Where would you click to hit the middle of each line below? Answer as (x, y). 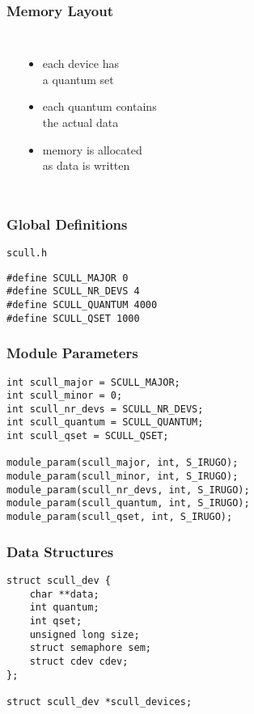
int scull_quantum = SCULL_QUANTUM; (105, 422)
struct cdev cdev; (79, 661)
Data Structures (60, 551)
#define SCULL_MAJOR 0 (68, 278)
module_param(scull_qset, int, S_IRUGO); (120, 517)
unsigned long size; (85, 634)
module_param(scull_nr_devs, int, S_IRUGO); (128, 490)
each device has (80, 63)
